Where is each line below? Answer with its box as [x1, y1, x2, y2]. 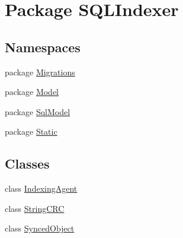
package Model [5, 85, 59, 98]
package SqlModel [5, 105, 70, 118]
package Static [5, 125, 57, 138]
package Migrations [5, 65, 75, 78]
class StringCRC [5, 202, 65, 214]
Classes [5, 154, 50, 173]
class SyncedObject [5, 222, 75, 234]
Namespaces [5, 37, 81, 56]
